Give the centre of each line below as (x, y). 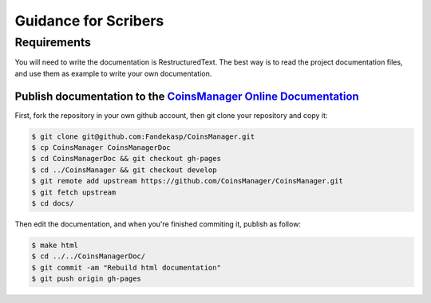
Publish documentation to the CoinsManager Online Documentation (187, 96)
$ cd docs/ (53, 204)
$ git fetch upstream (74, 192)
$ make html (55, 245)
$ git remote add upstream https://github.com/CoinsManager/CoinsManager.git (187, 181)
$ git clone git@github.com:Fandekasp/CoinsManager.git (143, 136)
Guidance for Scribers (89, 21)
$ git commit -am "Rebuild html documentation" (126, 268)
